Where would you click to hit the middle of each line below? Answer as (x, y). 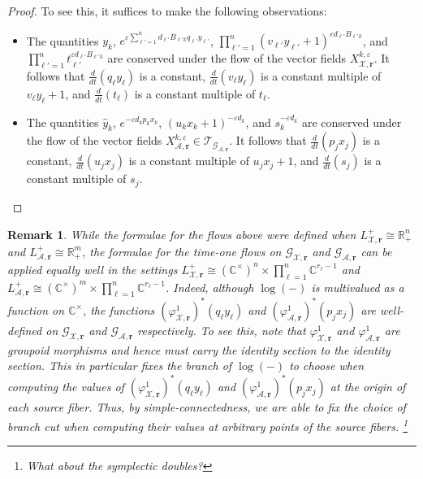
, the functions (119, 309)
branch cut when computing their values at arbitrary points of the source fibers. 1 (208, 425)
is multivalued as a (358, 287)
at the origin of (368, 387)
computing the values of (66, 387)
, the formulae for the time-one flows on (181, 251)
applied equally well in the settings (93, 269)
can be (376, 251)
